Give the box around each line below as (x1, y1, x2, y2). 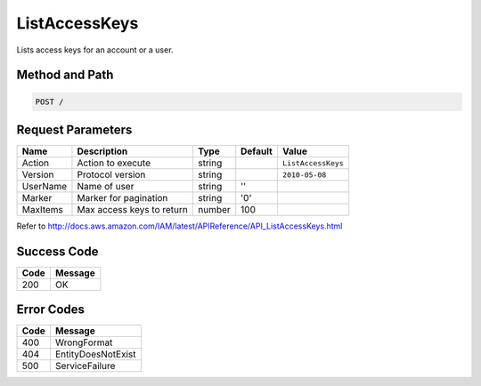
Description (77, 145, 128, 157)
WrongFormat (54, 336, 113, 349)
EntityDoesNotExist (54, 348, 136, 360)
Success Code (16, 244, 99, 259)
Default (240, 145, 273, 157)
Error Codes (16, 302, 85, 318)
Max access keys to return (77, 204, 189, 216)
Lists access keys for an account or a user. (16, 44, 174, 55)
